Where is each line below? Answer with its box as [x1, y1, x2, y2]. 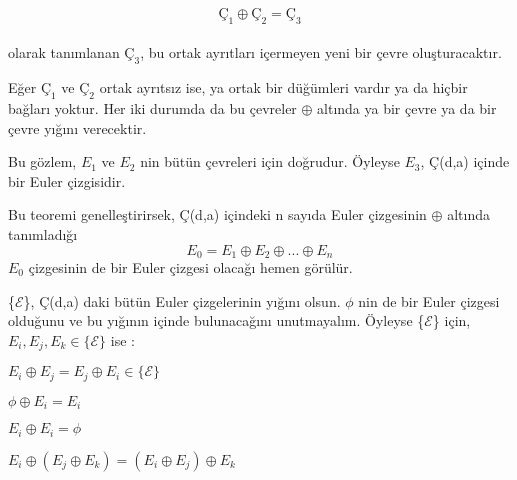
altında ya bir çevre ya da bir [317, 97, 497, 118]
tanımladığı [8, 223, 78, 244]
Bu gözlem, [8, 151, 77, 172]
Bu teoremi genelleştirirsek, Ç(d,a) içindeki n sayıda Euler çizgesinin [8, 204, 427, 225]
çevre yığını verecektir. [8, 117, 147, 138]
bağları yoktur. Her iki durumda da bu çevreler [8, 97, 297, 118]
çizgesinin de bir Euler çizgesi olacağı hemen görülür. [28, 257, 353, 277]
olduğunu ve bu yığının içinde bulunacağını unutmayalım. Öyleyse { [8, 310, 425, 331]
